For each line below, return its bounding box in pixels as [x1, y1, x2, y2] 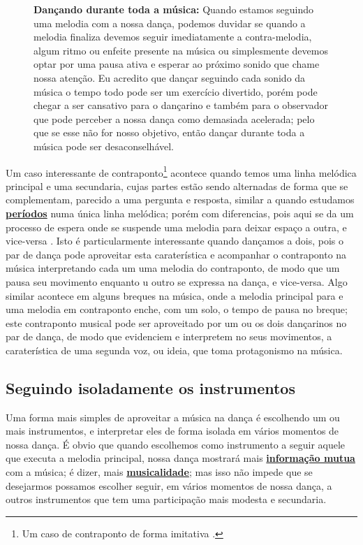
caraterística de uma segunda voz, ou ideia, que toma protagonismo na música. [6, 342, 343, 357]
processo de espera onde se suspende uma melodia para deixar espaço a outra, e [6, 219, 347, 234]
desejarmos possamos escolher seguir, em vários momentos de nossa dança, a [6, 478, 332, 493]
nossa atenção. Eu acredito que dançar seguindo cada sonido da [34, 70, 306, 85]
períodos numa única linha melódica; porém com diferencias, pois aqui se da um [6, 205, 354, 220]
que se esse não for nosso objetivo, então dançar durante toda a [34, 125, 305, 140]
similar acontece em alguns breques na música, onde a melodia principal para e [6, 288, 343, 303]
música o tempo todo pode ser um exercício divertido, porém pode [34, 84, 318, 99]
